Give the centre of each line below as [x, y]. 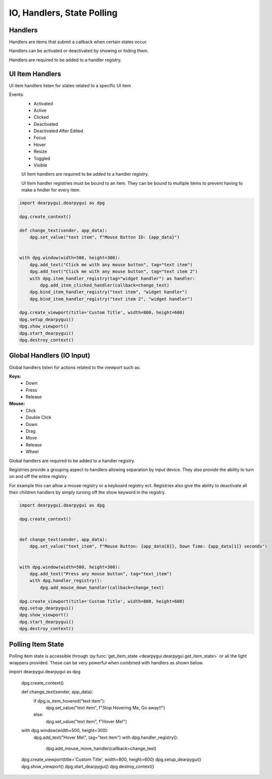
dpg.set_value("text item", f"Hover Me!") [87, 721]
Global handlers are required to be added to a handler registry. [72, 461]
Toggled [42, 158]
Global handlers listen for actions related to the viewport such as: [75, 367]
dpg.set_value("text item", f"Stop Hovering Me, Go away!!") [105, 708]
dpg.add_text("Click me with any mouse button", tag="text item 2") [114, 271]
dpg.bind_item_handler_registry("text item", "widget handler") [109, 292]
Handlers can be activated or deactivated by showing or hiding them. [79, 51]
